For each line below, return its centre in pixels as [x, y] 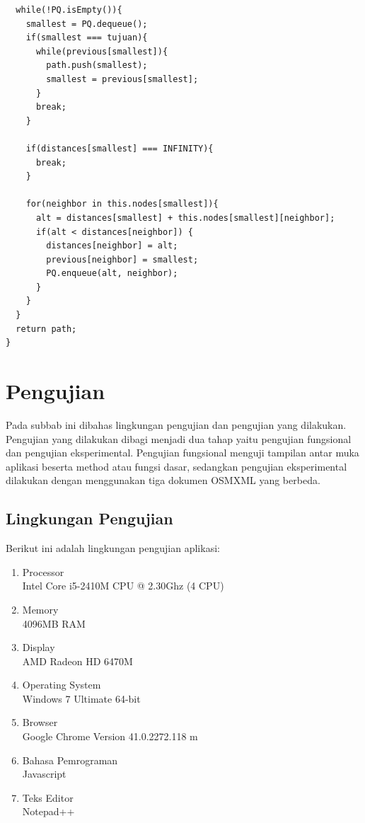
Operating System [62, 685]
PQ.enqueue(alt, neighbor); [112, 274]
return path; [46, 329]
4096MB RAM [54, 623]
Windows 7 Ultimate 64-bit [81, 698]
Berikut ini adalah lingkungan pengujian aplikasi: [113, 548]
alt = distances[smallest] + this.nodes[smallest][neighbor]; [185, 218]
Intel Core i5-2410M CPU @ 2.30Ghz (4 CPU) [123, 586]
